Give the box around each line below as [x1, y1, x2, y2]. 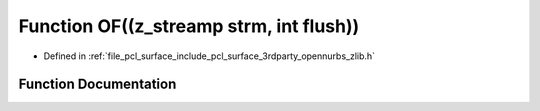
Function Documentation [18, 76, 177, 93]
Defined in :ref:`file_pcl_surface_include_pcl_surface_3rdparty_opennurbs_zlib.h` [43, 50, 375, 62]
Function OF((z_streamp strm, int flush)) [18, 15, 360, 37]
